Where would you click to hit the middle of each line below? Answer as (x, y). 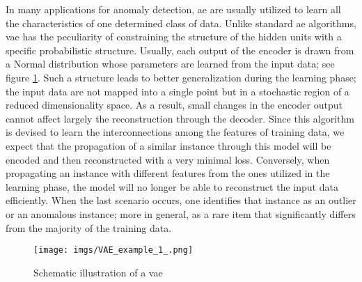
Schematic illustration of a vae (98, 272)
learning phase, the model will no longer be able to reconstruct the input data (172, 186)
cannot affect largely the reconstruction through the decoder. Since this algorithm (180, 118)
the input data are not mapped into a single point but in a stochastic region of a (178, 91)
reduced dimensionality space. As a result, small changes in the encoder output (174, 105)
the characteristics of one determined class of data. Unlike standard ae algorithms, (181, 23)
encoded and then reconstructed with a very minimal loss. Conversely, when (168, 159)
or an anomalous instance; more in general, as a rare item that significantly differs (181, 213)
